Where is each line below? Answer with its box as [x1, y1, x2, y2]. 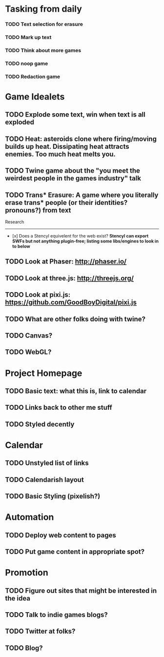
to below [12, 243, 30, 249]
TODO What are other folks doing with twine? [5, 315, 145, 323]
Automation [5, 512, 54, 523]
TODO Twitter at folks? [5, 627, 76, 636]
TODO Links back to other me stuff [5, 403, 112, 412]
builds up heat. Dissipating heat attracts [5, 142, 129, 151]
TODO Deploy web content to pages [5, 531, 116, 539]
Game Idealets [5, 91, 65, 102]
